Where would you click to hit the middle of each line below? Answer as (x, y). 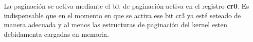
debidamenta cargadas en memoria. (56, 34)
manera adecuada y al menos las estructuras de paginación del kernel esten (116, 25)
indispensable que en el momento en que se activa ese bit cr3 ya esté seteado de (122, 15)
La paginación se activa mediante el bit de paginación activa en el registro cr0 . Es (126, 6)
